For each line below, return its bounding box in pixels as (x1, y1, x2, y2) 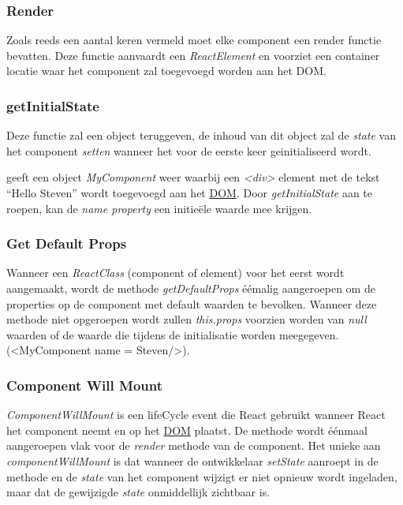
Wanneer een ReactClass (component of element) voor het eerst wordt (6, 264, 345, 281)
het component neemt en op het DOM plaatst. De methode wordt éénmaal (6, 421, 368, 438)
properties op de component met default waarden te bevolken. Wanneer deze (6, 295, 377, 312)
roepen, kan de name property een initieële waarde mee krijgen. (6, 200, 312, 216)
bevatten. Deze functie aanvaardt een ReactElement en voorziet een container (6, 47, 380, 63)
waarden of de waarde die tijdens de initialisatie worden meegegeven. (6, 326, 339, 342)
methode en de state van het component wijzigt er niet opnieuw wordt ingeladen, (6, 468, 397, 484)
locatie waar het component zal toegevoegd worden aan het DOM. (6, 62, 327, 79)
